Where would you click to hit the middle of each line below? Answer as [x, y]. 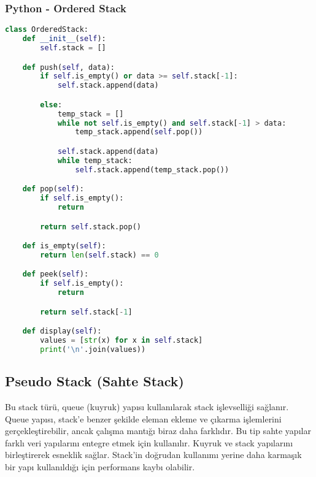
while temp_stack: [95, 160]
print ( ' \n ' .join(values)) [93, 349]
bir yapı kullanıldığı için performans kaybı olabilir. [100, 467]
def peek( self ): [56, 274]
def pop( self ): [53, 189]
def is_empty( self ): [64, 246]
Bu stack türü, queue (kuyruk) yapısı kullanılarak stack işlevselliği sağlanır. [147, 407]
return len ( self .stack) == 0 [99, 255]
